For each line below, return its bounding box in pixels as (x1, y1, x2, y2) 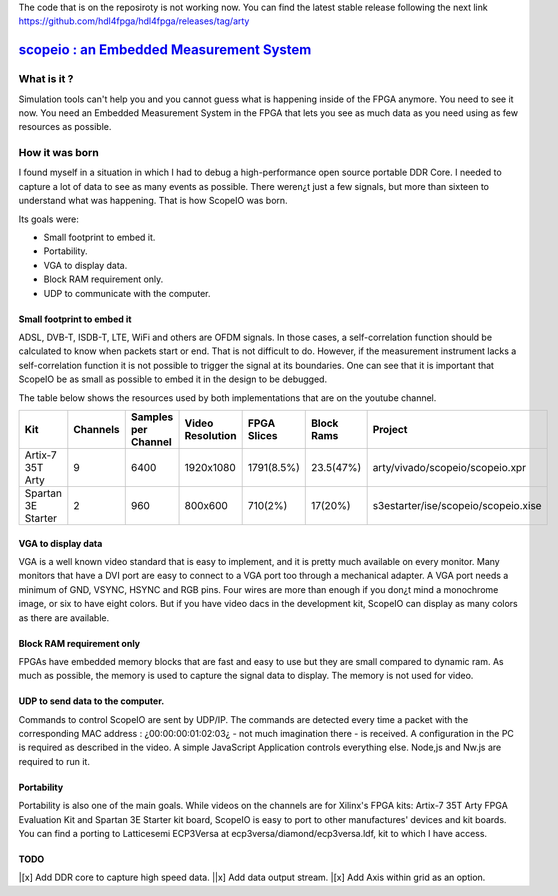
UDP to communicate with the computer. (43, 287, 211, 299)
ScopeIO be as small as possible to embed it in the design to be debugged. (18, 373, 328, 385)
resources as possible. (18, 121, 112, 133)
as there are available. (18, 611, 110, 624)
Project (372, 422, 408, 436)
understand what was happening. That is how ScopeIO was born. (18, 195, 289, 207)
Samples (130, 410, 174, 424)
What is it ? (18, 72, 74, 86)
